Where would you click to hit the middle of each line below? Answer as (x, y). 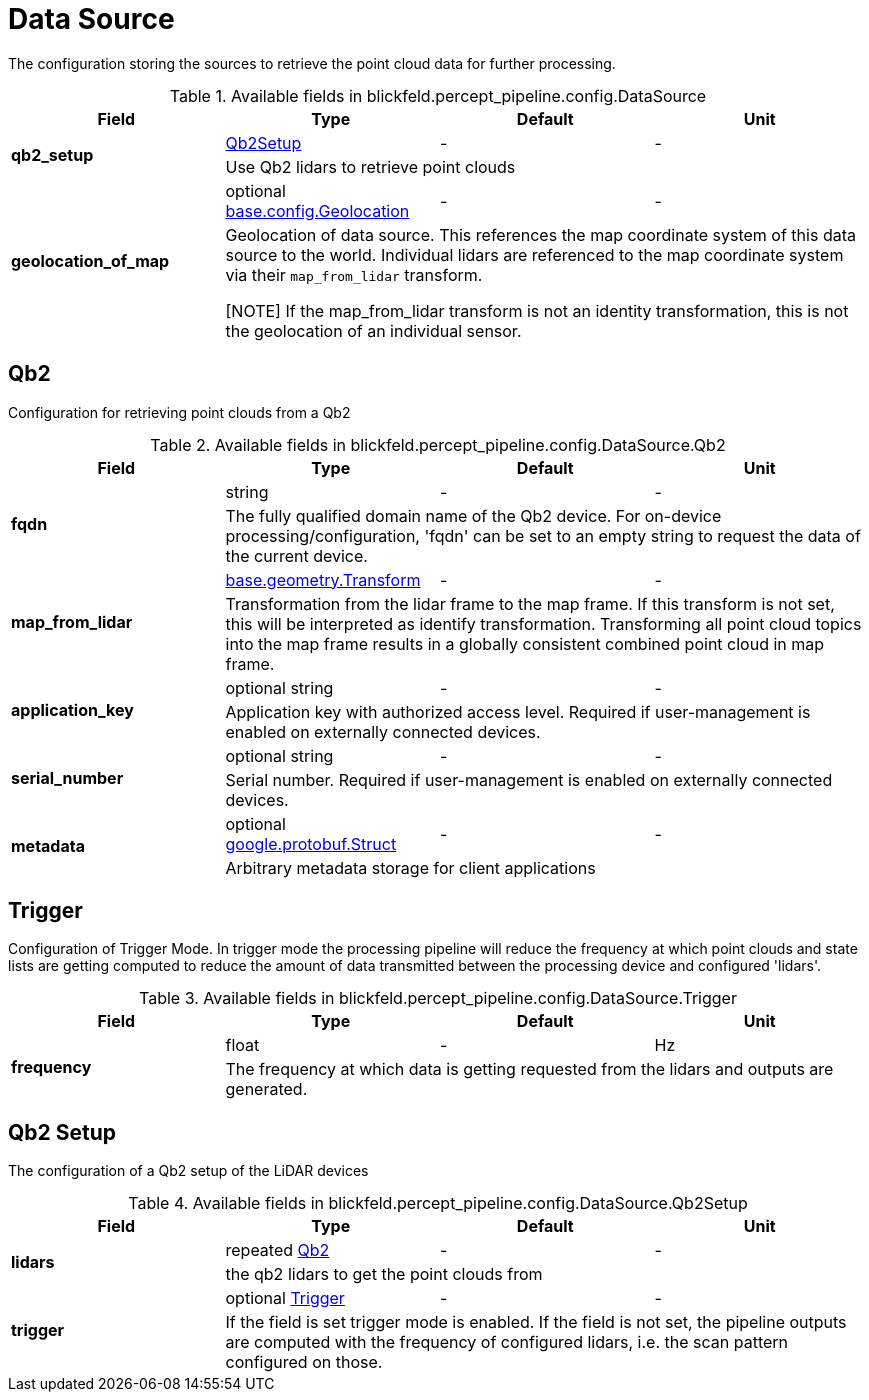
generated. (266, 1089)
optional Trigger (285, 1298)
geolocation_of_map (90, 260)
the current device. (296, 555)
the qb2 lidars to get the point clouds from (384, 1274)
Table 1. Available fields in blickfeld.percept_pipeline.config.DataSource (438, 95)
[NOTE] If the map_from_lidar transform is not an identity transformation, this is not (537, 310)
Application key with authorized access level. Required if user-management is (518, 711)
